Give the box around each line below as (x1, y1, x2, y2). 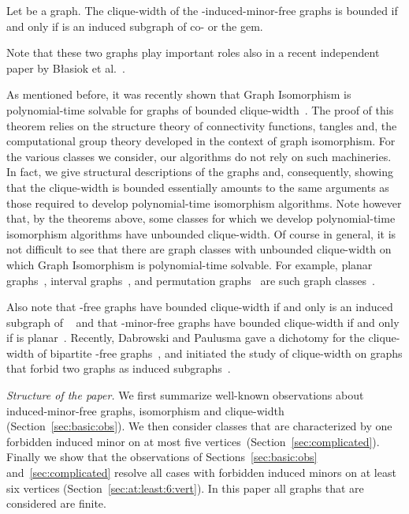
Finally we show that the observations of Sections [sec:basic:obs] (6, 448, 318, 465)
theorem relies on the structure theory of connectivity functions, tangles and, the (6, 117, 397, 133)
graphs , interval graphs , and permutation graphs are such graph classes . (6, 272, 375, 288)
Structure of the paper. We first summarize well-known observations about (6, 387, 364, 403)
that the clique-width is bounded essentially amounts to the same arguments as (6, 178, 389, 195)
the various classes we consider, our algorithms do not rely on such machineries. (6, 148, 392, 164)
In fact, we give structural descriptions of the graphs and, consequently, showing (6, 163, 394, 180)
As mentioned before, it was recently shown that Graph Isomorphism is (6, 86, 351, 103)
